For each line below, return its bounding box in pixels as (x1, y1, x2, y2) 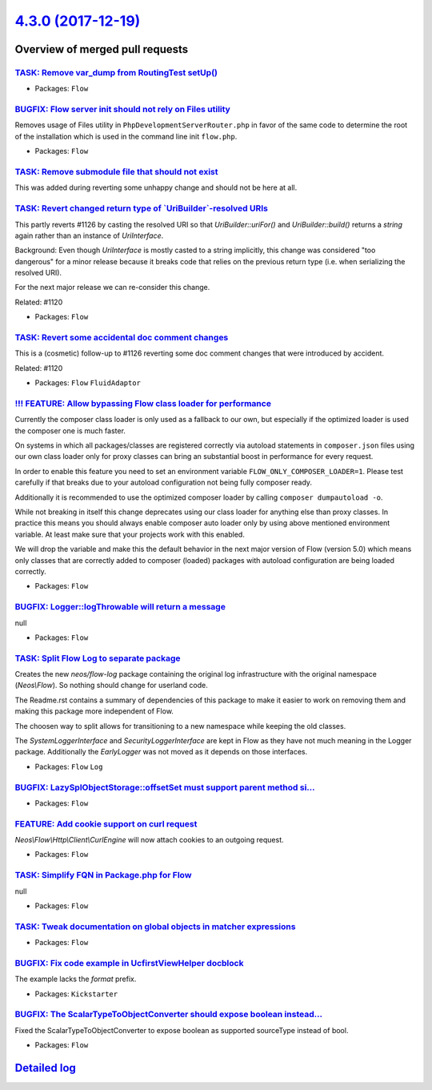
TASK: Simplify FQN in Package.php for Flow (14, 870, 192, 881)
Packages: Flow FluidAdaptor (34, 378, 142, 388)
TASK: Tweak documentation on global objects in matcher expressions (14, 921, 296, 932)
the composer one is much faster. (14, 425, 126, 436)
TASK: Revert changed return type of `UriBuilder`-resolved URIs (14, 203, 268, 214)
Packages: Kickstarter (34, 989, 118, 999)
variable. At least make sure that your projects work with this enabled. (14, 529, 246, 539)
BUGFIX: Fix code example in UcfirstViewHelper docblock (14, 957, 244, 968)
